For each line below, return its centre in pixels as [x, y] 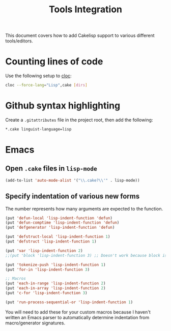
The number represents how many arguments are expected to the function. [84, 209]
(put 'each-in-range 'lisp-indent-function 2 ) [55, 283]
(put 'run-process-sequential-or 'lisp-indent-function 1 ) [69, 302]
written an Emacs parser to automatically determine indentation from [77, 317]
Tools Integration [85, 9]
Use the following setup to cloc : [39, 76]
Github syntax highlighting [63, 106]
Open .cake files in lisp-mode [51, 169]
